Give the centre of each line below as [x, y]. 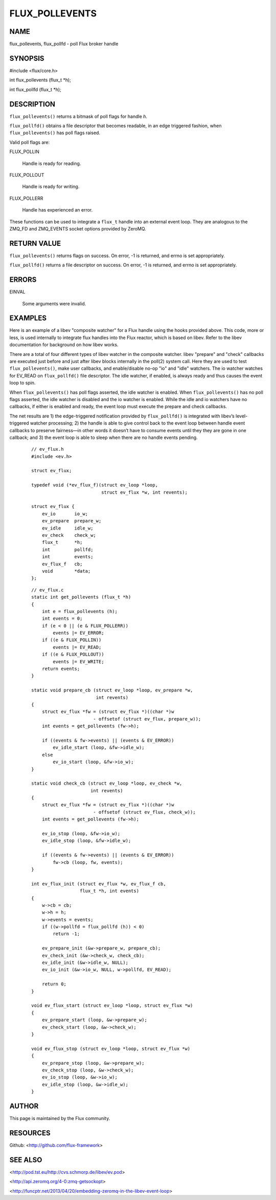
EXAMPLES [28, 318]
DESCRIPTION [32, 104]
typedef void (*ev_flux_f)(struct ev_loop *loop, [95, 485]
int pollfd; [67, 550]
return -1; [66, 934]
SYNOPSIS [27, 58]
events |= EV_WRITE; [78, 661]
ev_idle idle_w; [67, 528]
